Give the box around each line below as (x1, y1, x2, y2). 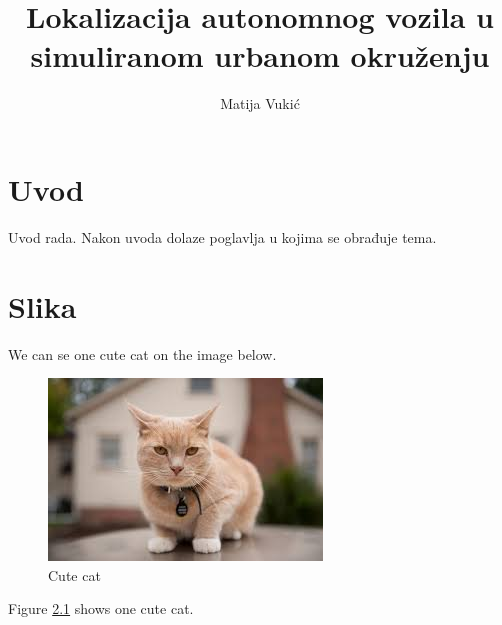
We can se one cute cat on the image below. (8, 343, 277, 364)
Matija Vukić (220, 93, 300, 114)
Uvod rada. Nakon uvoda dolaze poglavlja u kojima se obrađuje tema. (8, 226, 437, 247)
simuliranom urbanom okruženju (30, 35, 490, 76)
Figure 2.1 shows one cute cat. (8, 598, 194, 619)
